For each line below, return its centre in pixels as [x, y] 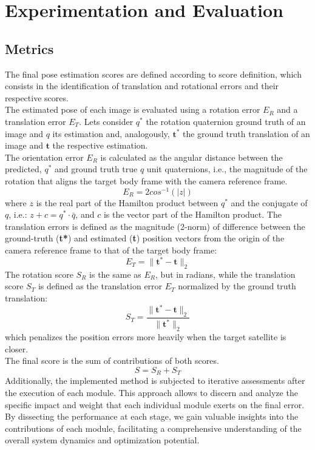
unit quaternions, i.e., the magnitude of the [227, 169]
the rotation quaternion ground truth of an [226, 121]
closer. [17, 348]
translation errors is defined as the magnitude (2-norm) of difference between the [155, 226]
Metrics [29, 48]
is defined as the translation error [100, 286]
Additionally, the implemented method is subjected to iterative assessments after [155, 381]
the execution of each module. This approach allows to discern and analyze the [151, 392]
